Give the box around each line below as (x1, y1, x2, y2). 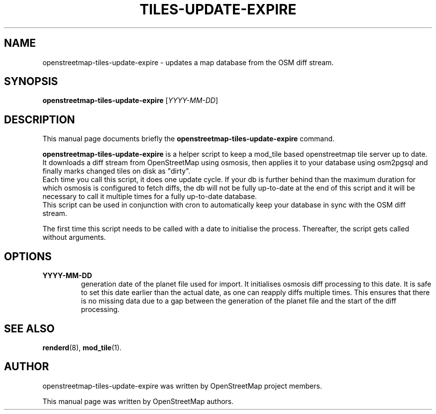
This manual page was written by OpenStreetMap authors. (42, 397, 234, 406)
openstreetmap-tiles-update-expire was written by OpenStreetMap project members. (42, 381, 322, 390)
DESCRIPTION (4, 113, 75, 126)
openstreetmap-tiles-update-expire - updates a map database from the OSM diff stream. (42, 58, 334, 67)
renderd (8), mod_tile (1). (42, 343, 122, 352)
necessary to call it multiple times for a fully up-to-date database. (42, 192, 257, 201)
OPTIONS (4, 250, 52, 263)
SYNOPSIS (4, 75, 58, 88)
